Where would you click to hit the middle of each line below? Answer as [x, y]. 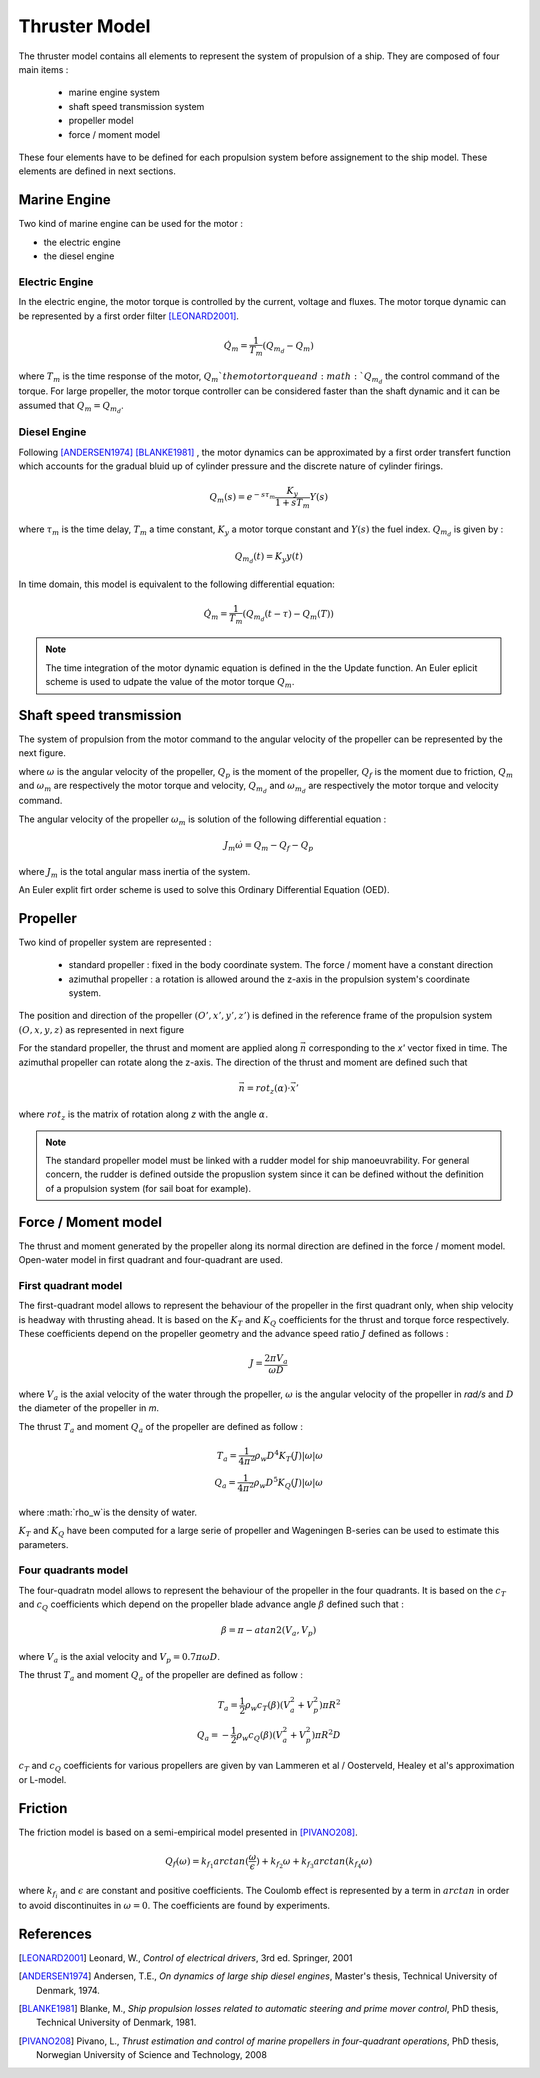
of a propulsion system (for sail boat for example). [148, 1188]
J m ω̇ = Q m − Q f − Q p [268, 846]
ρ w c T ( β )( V [268, 1707]
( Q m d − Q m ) [288, 347]
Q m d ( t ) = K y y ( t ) [269, 557]
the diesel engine [79, 256]
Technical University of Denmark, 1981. [116, 2022]
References [55, 1933]
